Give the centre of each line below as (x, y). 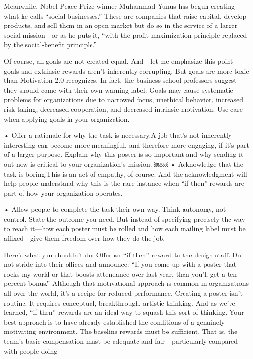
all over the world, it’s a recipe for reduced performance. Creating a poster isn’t (123, 293)
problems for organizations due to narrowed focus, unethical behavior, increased (124, 99)
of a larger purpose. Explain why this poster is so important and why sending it (124, 154)
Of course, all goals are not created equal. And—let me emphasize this (110, 61)
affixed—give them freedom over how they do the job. (85, 238)
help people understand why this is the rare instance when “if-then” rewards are (124, 183)
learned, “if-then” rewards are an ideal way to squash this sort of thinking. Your (124, 312)
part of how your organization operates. (63, 192)
